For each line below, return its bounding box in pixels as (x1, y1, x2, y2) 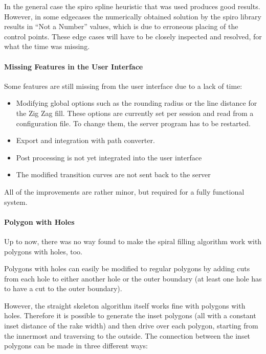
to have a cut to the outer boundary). (4, 283, 122, 294)
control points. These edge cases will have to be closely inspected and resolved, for (4, 31, 262, 41)
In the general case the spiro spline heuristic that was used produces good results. (4, 1, 260, 11)
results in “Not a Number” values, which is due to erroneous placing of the (4, 21, 238, 32)
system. (4, 196, 28, 207)
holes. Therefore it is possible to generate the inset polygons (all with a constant (4, 310, 256, 321)
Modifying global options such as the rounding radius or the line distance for (16, 98, 257, 108)
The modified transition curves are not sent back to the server (16, 169, 211, 180)
